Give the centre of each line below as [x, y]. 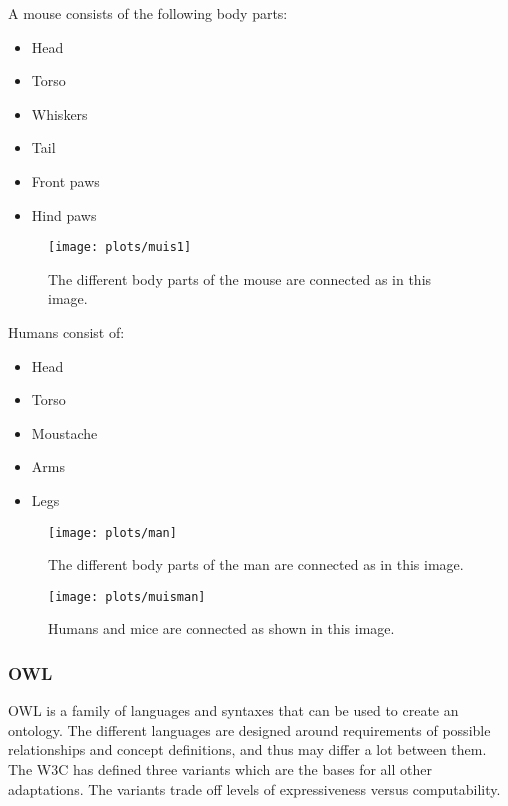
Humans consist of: [66, 332]
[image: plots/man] [112, 532]
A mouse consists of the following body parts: [148, 13]
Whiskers [59, 113]
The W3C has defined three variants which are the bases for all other [220, 769]
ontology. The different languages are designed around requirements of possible [249, 729]
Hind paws [64, 214]
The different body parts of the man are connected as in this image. [256, 564]
